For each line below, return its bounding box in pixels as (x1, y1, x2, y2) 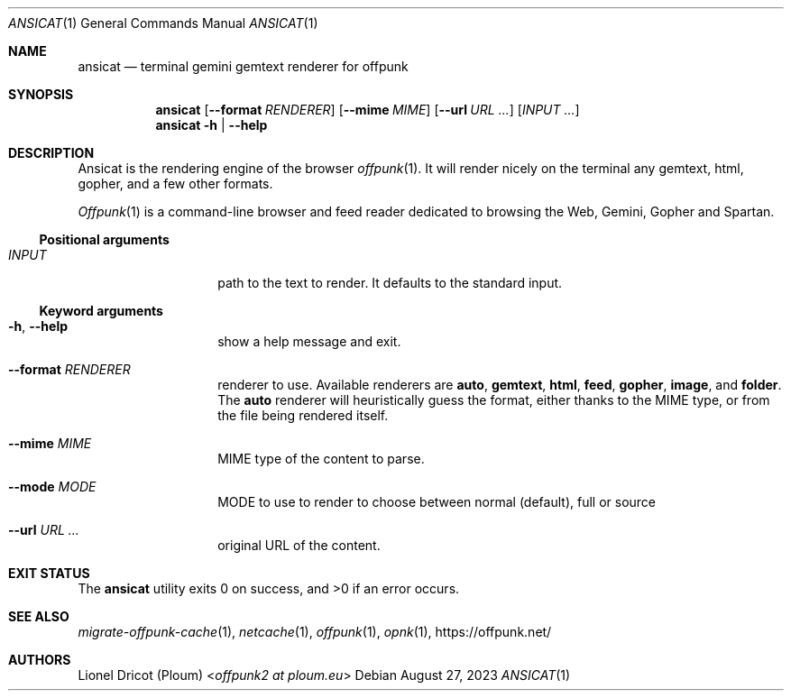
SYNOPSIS (8, 87, 74, 102)
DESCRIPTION (8, 145, 95, 161)
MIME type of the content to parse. (217, 451, 425, 466)
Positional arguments (39, 232, 170, 247)
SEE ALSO (8, 609, 69, 624)
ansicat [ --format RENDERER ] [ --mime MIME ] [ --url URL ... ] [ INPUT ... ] (155, 102, 580, 117)
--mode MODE (8, 479, 97, 494)
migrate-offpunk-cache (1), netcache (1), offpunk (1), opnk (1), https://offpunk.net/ (78, 624, 552, 639)
